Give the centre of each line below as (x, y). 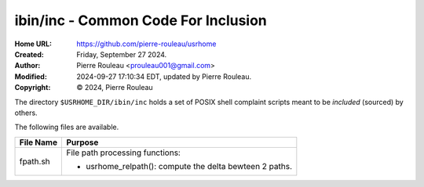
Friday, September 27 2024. (122, 54)
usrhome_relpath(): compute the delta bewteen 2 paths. (189, 166)
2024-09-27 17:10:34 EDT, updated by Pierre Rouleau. (164, 76)
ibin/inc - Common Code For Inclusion (141, 20)
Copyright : (33, 88)
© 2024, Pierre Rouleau (115, 88)
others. (26, 113)
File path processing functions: (123, 153)
